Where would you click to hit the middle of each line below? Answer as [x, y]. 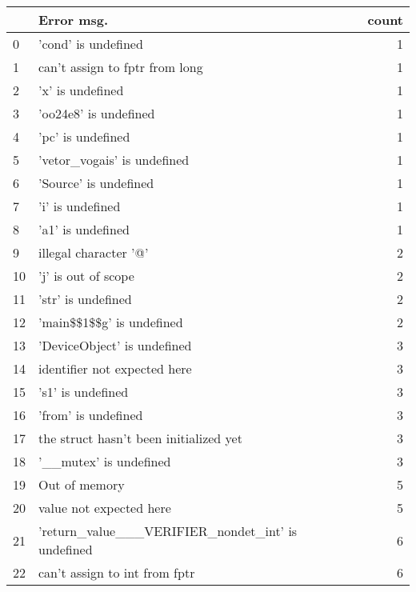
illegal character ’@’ [94, 252]
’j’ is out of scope [86, 276]
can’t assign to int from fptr [117, 572]
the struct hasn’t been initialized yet [140, 438]
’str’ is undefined [85, 299]
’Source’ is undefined [96, 183]
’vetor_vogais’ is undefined [114, 160]
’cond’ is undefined [91, 44]
